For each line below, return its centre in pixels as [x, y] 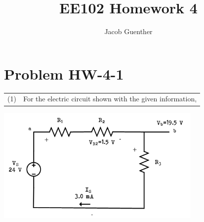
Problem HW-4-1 [64, 73]
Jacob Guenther [128, 31]
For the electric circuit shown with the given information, [110, 99]
